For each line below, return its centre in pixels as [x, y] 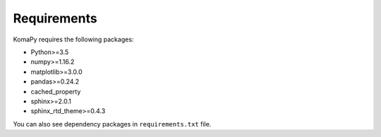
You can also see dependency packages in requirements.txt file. [112, 124]
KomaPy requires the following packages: [73, 39]
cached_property [56, 91]
